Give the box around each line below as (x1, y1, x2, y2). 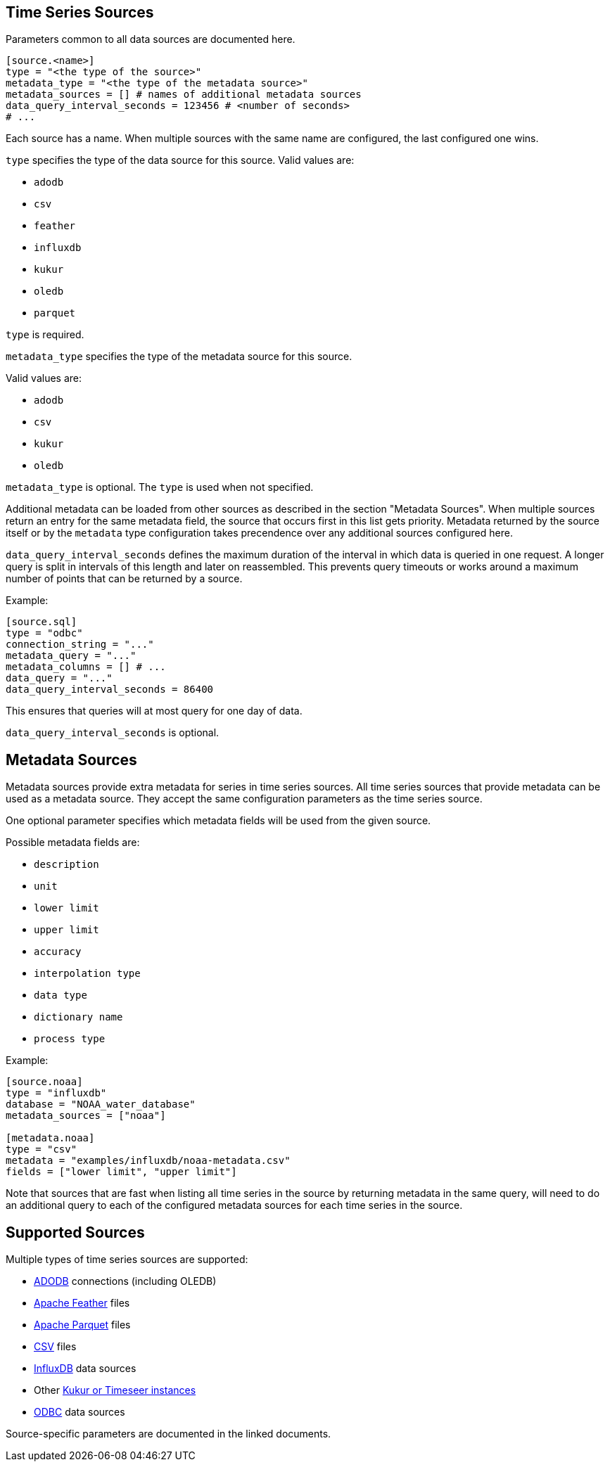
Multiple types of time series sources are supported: (6, 1253, 248, 1266)
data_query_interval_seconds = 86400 (6, 684, 214, 696)
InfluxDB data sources (34, 1362, 136, 1375)
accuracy (34, 946, 82, 958)
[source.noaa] (6, 1076, 83, 1088)
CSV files (34, 1340, 77, 1353)
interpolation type (34, 968, 141, 980)
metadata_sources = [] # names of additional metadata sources (6, 89, 362, 101)
